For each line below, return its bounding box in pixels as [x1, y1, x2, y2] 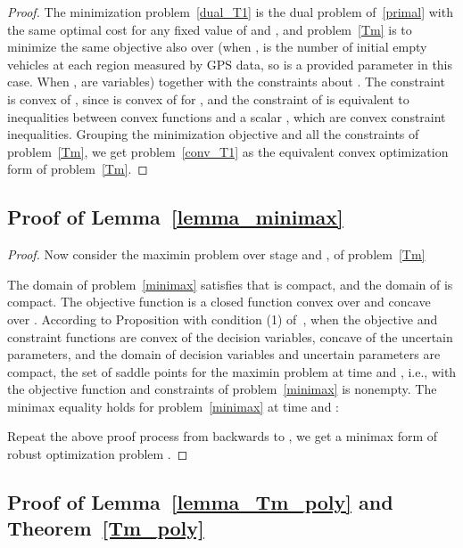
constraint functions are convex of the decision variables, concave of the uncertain [7, 327, 453, 346]
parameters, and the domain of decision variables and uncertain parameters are [7, 345, 441, 364]
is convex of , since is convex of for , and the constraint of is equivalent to [7, 89, 409, 108]
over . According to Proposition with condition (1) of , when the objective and [7, 309, 438, 328]
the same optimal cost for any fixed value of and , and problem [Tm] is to [7, 20, 412, 38]
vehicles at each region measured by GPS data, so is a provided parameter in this [7, 54, 453, 73]
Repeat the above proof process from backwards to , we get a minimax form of [7, 427, 438, 446]
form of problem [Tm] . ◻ [7, 159, 148, 178]
